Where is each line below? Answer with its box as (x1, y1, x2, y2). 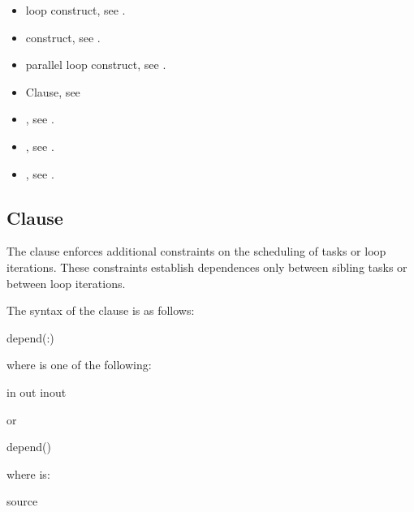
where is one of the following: (6, 356, 152, 373)
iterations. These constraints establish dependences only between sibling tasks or (6, 258, 408, 275)
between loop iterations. (6, 274, 126, 291)
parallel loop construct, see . (25, 56, 166, 73)
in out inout (6, 383, 67, 400)
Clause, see (25, 83, 80, 100)
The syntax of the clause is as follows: (6, 302, 195, 319)
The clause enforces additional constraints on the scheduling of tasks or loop (6, 243, 386, 260)
